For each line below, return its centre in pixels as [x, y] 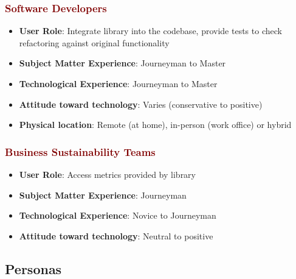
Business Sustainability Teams [80, 151]
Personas [33, 268]
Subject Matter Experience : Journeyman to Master [122, 63]
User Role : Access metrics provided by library [107, 174]
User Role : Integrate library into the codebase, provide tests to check [150, 31]
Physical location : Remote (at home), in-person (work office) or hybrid [155, 125]
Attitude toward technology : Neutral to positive [116, 235]
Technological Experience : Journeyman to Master [118, 83]
